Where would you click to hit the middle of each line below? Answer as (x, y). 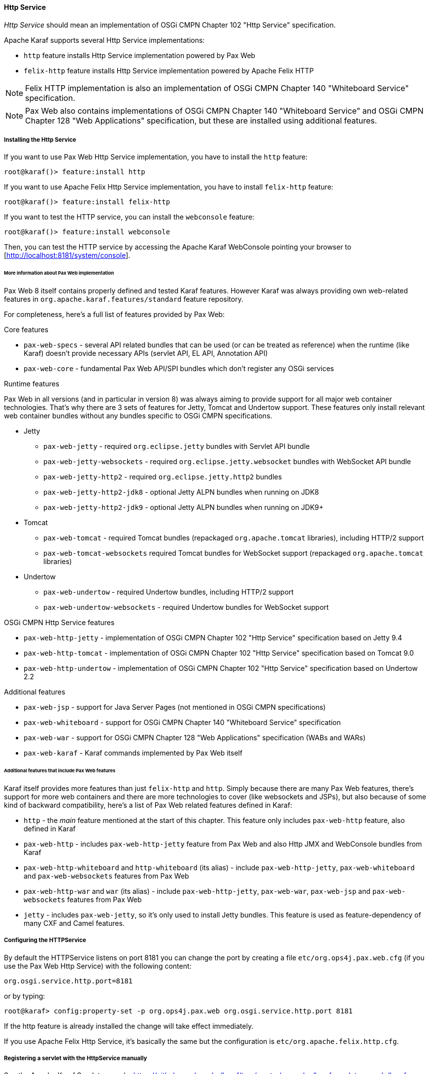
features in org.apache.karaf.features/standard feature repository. (124, 299)
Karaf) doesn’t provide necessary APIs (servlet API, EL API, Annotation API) (146, 353)
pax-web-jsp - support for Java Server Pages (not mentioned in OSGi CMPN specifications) (175, 707)
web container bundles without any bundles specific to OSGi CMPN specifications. (138, 416)
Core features (26, 330)
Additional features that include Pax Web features (60, 770)
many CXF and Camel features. (74, 923)
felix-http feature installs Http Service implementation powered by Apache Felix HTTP (169, 70)
